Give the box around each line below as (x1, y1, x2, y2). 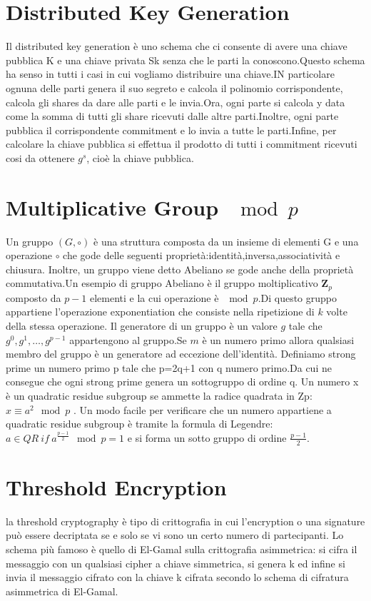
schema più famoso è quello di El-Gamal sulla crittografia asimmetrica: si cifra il (6, 542, 357, 556)
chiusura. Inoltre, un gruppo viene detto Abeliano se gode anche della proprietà (6, 261, 354, 276)
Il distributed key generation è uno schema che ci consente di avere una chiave (6, 39, 347, 54)
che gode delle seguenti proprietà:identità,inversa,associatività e (63, 248, 340, 263)
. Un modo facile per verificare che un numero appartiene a (73, 402, 332, 417)
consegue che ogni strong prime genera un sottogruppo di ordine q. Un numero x (6, 374, 359, 389)
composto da (6, 290, 61, 305)
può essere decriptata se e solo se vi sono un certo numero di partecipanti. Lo (6, 527, 344, 542)
